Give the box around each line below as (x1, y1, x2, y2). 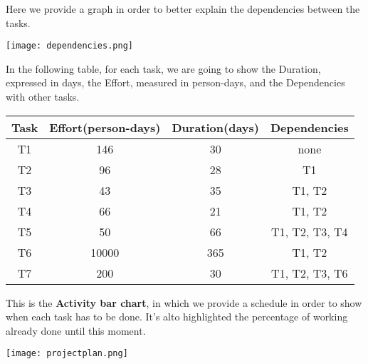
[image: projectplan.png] (6, 348, 128, 359)
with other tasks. (6, 89, 80, 104)
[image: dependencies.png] (6, 41, 133, 51)
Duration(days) (172, 118, 259, 136)
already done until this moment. (6, 323, 146, 338)
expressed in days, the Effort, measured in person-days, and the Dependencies (6, 75, 345, 90)
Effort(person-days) (49, 118, 161, 136)
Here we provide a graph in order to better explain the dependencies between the (6, 1, 360, 16)
